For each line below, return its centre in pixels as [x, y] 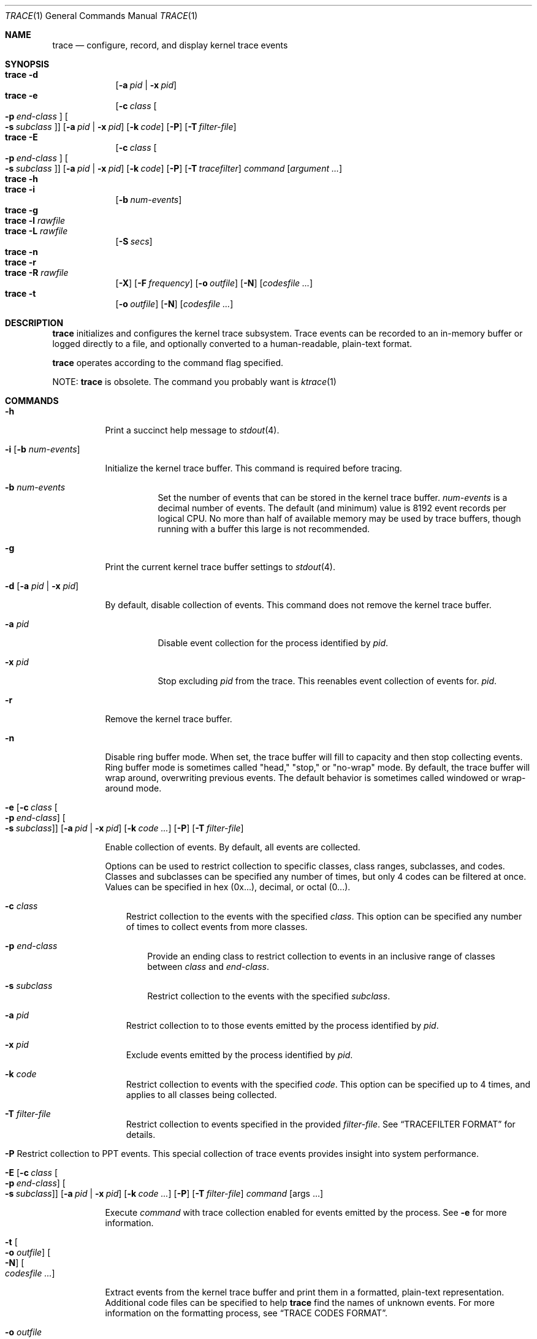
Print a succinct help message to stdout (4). [192, 430]
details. [141, 1135]
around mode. [133, 788]
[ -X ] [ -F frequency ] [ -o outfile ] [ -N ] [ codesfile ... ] [214, 283]
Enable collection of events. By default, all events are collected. [233, 847]
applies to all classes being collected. [201, 1095]
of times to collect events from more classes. [217, 927]
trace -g [22, 210]
